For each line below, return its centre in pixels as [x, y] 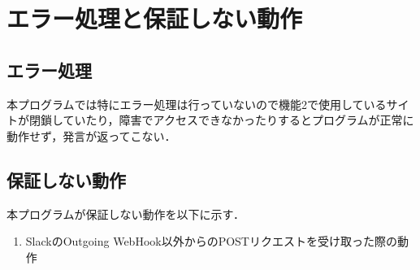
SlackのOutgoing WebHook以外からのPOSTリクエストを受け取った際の [211, 241]
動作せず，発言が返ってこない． [91, 135]
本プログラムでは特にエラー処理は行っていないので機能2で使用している [197, 104]
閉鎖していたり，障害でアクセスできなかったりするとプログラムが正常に [221, 120]
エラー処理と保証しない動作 [155, 18]
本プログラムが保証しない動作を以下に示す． [126, 213]
